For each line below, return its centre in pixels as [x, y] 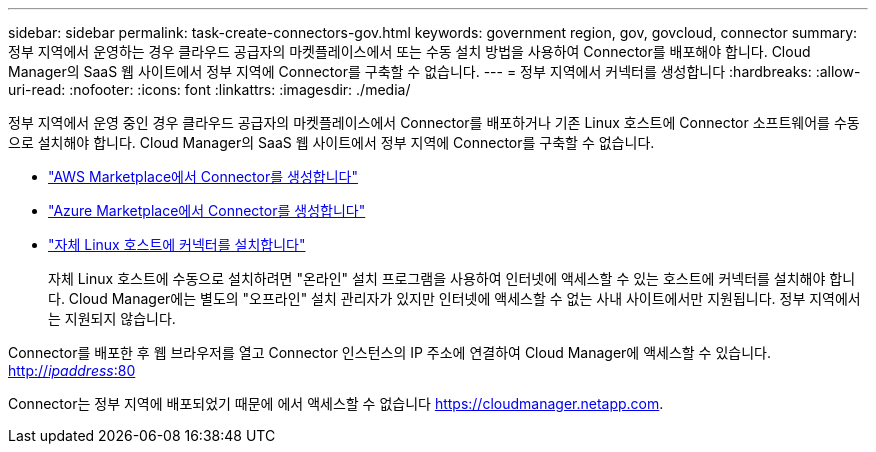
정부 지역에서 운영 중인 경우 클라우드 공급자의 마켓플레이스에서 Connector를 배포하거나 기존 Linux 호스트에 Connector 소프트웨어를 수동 [434, 122]
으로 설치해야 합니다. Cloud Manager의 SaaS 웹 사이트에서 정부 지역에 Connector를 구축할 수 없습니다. [331, 142]
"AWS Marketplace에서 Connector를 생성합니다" [203, 176]
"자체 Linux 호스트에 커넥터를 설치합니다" [177, 244]
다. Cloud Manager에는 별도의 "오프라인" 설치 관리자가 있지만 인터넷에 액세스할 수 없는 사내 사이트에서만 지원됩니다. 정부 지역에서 [454, 298]
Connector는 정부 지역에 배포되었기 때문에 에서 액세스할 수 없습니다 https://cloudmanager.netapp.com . [336, 403]
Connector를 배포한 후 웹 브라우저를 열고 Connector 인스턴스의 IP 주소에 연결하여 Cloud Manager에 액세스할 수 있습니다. [389, 352]
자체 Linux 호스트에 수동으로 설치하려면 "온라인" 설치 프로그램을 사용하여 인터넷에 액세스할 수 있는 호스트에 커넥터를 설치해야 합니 [452, 278]
